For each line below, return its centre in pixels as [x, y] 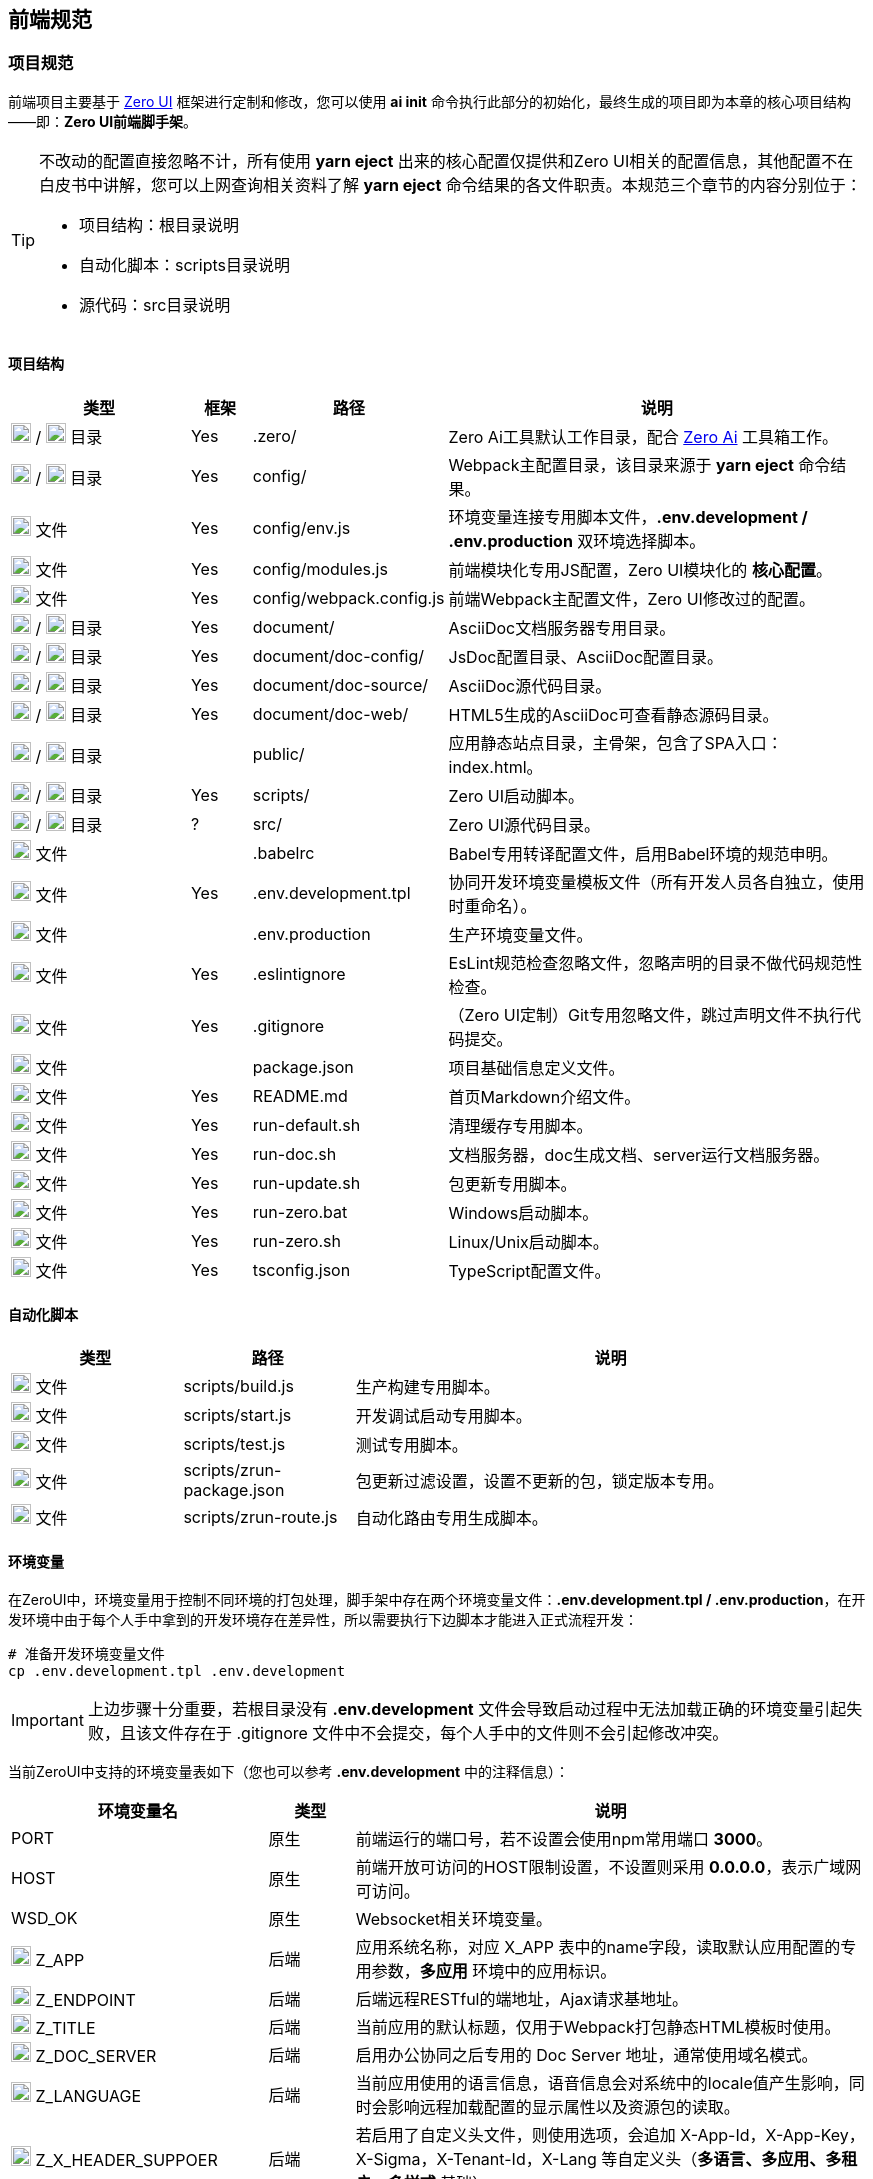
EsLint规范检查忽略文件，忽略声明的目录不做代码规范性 [655, 963]
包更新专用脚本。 [512, 1183]
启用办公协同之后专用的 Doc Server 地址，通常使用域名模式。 [586, 2055]
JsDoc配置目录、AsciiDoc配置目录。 [586, 656]
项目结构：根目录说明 [159, 224]
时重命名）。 [492, 906]
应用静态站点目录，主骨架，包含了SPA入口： [615, 743]
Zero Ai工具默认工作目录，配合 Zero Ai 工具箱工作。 [643, 436]
